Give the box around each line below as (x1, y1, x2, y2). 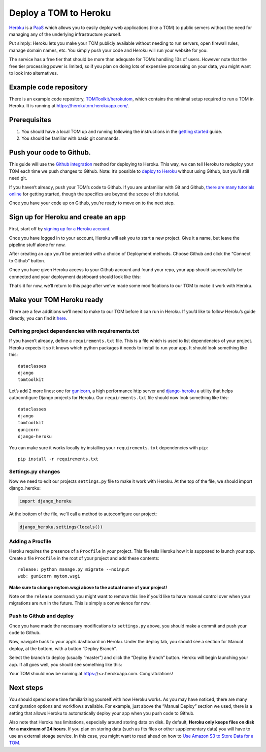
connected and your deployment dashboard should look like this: (9, 274, 141, 280)
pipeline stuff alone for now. (9, 242, 66, 248)
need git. (9, 175, 27, 181)
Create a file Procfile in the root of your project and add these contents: (9, 555, 160, 561)
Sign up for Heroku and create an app (9, 213, 126, 221)
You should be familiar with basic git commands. (21, 135, 120, 141)
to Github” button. (9, 257, 45, 263)
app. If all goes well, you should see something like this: (9, 661, 123, 667)
